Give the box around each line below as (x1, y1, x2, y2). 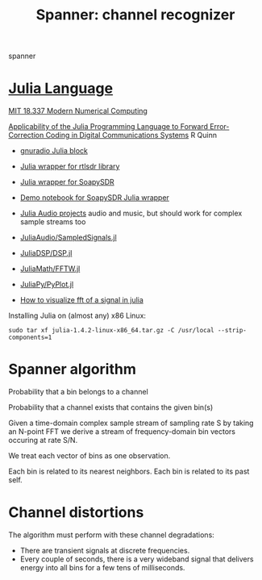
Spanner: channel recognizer (35, 6, 235, 24)
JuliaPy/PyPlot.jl (19, 280, 74, 290)
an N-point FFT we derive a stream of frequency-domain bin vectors (8, 427, 236, 436)
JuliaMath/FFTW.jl (19, 264, 81, 273)
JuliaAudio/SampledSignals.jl (19, 232, 117, 243)
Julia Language (8, 79, 114, 98)
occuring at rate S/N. (8, 436, 78, 445)
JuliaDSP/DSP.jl (19, 248, 73, 258)
